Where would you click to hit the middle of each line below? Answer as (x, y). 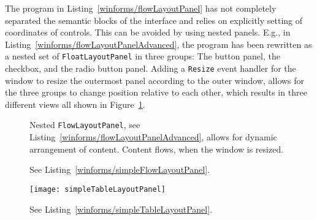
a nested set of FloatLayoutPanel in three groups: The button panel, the (143, 56)
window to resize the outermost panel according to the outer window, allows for (155, 80)
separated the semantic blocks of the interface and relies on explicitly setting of (154, 20)
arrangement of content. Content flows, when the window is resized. (157, 149)
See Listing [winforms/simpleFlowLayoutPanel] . (120, 169)
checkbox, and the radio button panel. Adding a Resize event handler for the (151, 68)
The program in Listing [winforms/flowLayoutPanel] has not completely (141, 8)
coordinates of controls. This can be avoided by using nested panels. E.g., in (148, 32)
